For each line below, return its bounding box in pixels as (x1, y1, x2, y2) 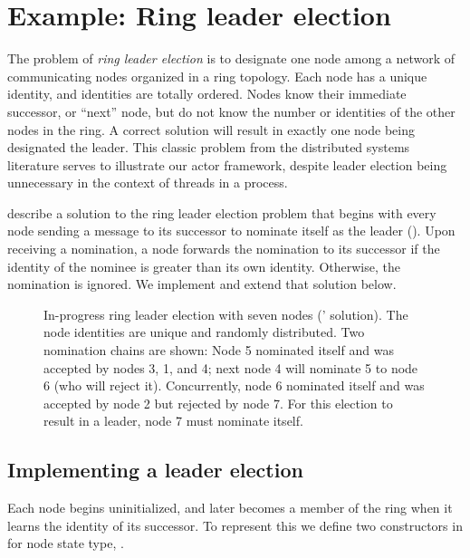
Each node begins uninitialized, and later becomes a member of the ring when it (7, 498, 453, 517)
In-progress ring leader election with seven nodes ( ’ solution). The (43, 304, 408, 323)
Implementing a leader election (7, 456, 303, 484)
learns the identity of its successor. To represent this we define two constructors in (7, 515, 463, 534)
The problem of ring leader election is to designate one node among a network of (7, 49, 456, 68)
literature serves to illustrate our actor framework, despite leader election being (7, 155, 447, 174)
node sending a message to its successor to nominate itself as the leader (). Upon (7, 221, 456, 240)
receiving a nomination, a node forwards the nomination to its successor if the (7, 239, 440, 258)
